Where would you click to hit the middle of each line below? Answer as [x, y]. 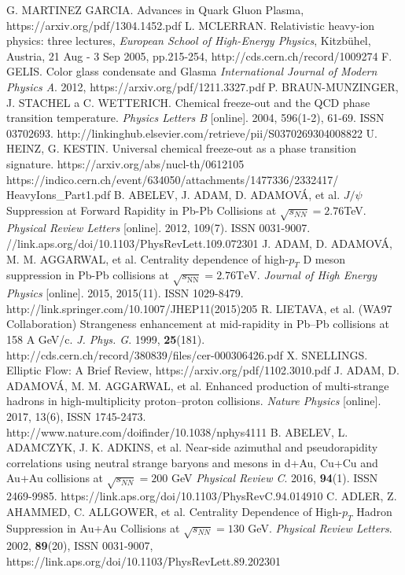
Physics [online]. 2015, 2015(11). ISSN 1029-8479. [125, 293]
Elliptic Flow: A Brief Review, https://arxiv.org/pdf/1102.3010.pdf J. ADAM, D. [203, 370]
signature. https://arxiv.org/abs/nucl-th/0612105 [125, 163]
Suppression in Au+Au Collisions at [93, 527]
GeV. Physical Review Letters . [320, 527]
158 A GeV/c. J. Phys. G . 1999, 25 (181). [106, 339]
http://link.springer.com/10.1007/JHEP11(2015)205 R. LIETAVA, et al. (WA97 [199, 308]
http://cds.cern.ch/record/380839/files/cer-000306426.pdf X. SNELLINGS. [187, 354]
